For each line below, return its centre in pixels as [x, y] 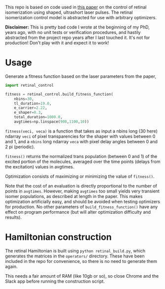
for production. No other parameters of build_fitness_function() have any [82, 207]
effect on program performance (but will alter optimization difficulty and [78, 212]
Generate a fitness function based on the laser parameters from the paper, [81, 76]
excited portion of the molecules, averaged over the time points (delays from [83, 161]
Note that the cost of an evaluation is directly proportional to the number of [81, 186]
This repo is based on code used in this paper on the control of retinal [76, 7]
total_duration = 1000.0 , [38, 117]
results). [14, 217]
